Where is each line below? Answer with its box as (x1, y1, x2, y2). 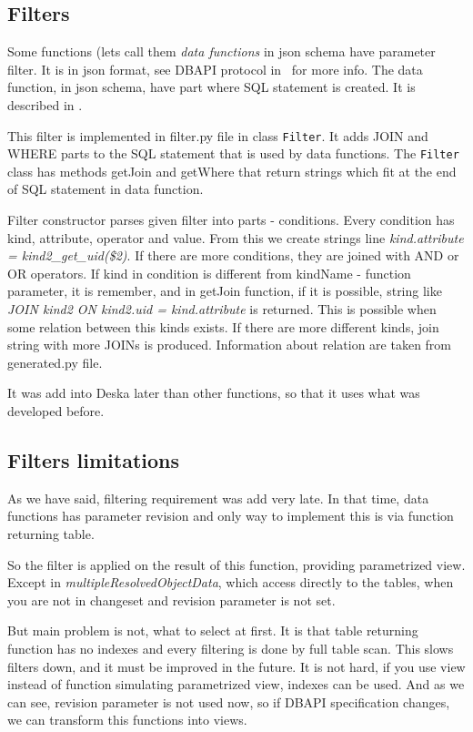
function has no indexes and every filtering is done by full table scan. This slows (7, 638, 454, 657)
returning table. (7, 524, 95, 543)
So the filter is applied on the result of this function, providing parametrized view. (7, 554, 466, 574)
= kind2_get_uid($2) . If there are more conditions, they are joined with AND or (7, 246, 459, 265)
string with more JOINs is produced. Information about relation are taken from (7, 335, 452, 354)
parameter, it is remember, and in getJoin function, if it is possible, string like (7, 281, 442, 300)
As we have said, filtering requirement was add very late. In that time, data (7, 488, 429, 507)
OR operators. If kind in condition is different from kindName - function (7, 263, 411, 282)
